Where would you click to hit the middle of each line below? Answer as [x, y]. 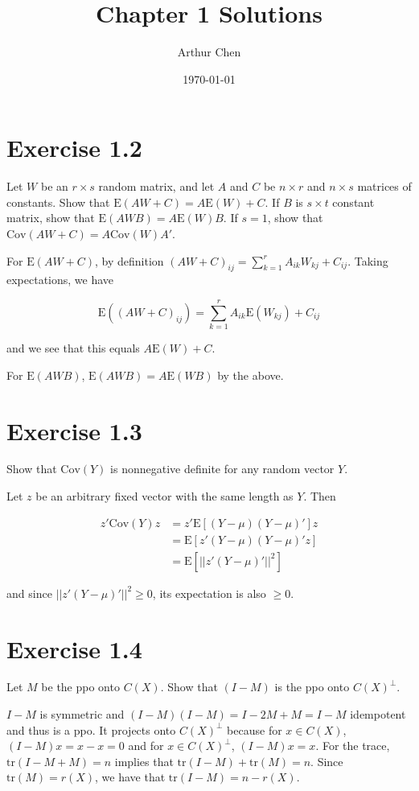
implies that [144, 761]
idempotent [378, 714]
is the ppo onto [312, 687]
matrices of [384, 186]
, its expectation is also [209, 593]
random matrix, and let [156, 186]
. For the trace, [353, 746]
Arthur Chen [209, 52]
